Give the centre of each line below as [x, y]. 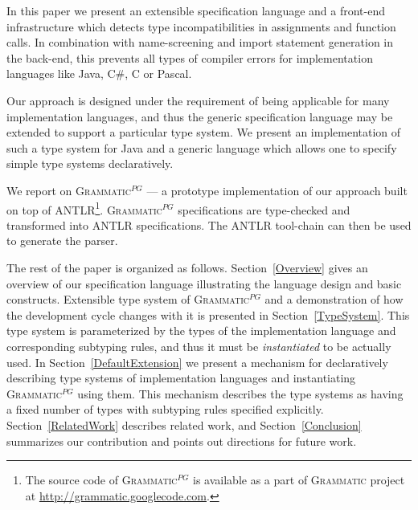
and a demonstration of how [334, 299]
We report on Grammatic [69, 190]
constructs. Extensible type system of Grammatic [128, 299]
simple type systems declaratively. [90, 163]
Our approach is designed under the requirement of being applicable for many [198, 100]
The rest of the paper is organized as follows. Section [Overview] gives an [187, 267]
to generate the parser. [62, 241]
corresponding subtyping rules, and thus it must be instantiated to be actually [199, 346]
